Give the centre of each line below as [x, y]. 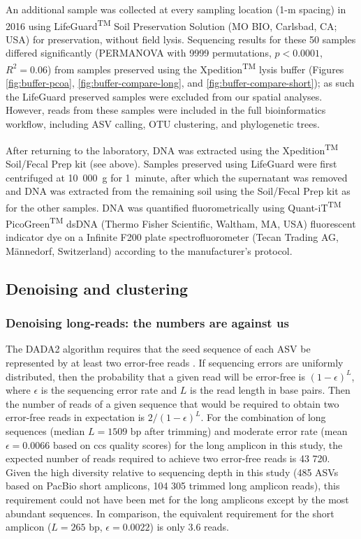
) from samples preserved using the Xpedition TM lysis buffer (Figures [196, 68]
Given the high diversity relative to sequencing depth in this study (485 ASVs [172, 472]
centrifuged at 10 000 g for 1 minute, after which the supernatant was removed [177, 177]
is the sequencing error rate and [109, 390]
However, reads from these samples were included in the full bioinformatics [166, 110]
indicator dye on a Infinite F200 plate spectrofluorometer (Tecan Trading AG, [172, 237]
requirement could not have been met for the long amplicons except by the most [177, 499]
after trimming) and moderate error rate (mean [246, 430]
